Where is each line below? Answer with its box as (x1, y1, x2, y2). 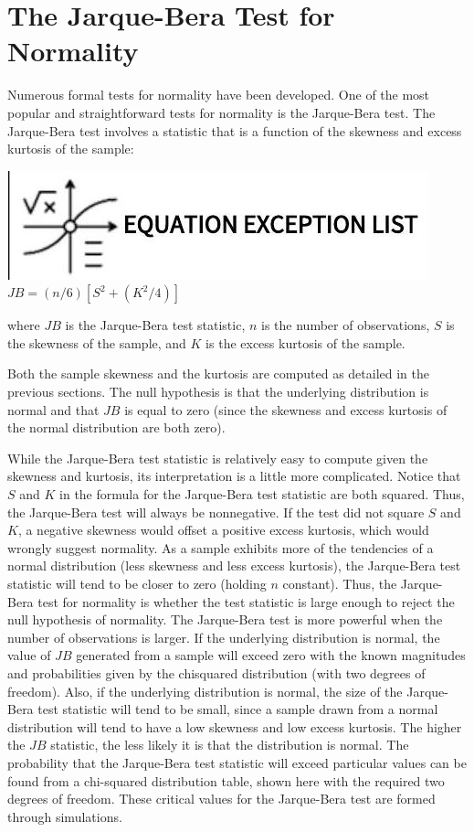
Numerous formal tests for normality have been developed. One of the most (7, 85, 430, 104)
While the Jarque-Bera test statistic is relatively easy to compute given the (7, 448, 428, 467)
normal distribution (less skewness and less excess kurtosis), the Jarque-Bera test (7, 556, 461, 575)
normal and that (7, 400, 100, 419)
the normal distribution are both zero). (7, 418, 226, 437)
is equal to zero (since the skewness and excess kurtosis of (124, 400, 448, 419)
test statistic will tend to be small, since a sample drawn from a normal (37, 699, 438, 719)
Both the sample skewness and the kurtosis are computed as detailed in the (7, 364, 429, 383)
